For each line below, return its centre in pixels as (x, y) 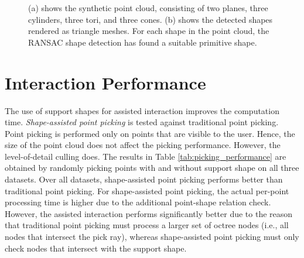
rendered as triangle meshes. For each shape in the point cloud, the (149, 31)
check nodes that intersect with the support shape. (96, 248)
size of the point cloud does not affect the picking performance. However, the (143, 145)
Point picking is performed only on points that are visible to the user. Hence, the (150, 133)
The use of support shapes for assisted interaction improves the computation (142, 110)
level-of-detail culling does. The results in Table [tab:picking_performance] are (146, 156)
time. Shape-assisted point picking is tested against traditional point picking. (142, 122)
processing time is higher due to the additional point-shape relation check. (138, 202)
